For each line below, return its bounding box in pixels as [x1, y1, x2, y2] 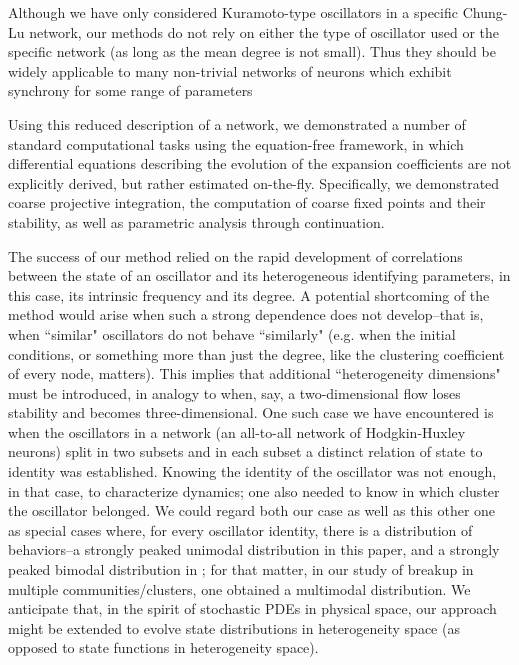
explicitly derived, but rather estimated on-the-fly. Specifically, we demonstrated [8, 172, 500, 193]
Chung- [462, 2, 508, 22]
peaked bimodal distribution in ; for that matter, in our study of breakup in [8, 559, 474, 580]
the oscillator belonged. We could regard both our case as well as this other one [8, 500, 496, 521]
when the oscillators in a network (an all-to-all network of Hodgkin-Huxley [8, 421, 466, 442]
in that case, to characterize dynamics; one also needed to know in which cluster [8, 480, 500, 501]
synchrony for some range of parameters [8, 80, 253, 101]
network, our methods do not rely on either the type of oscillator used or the [29, 21, 500, 42]
